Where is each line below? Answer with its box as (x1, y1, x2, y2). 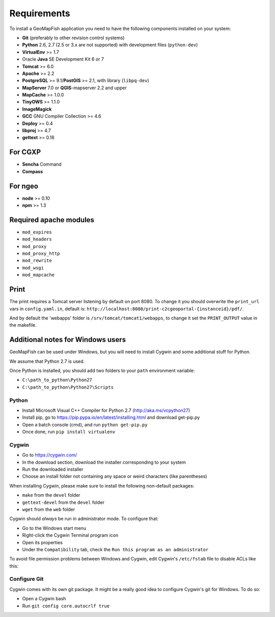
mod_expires (22, 229, 52, 235)
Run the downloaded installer (22, 466, 84, 472)
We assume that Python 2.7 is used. (9, 358, 85, 364)
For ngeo (9, 181, 38, 191)
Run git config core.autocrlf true (22, 603, 109, 609)
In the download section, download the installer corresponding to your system (22, 459, 186, 465)
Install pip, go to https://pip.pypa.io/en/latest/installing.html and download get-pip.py (22, 414, 200, 420)
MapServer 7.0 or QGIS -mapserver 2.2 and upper (22, 85, 127, 91)
